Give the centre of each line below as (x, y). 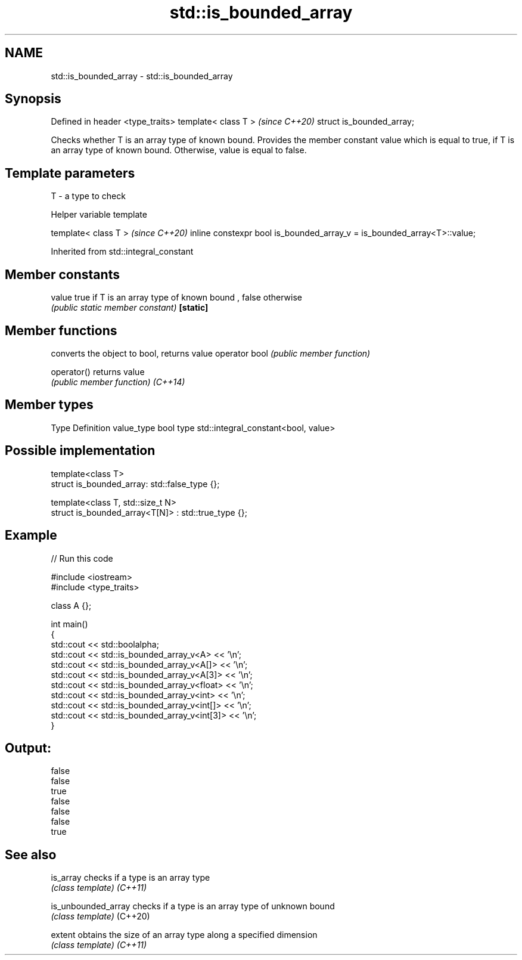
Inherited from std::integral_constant (122, 252)
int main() (69, 624)
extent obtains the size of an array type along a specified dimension (184, 935)
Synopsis (33, 99)
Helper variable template (99, 215)
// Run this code (82, 558)
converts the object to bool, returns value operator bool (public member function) (211, 353)
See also (31, 854)
